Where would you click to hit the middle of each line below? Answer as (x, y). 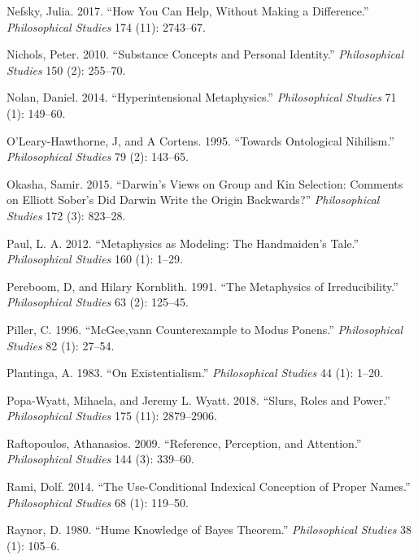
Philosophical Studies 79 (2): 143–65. (98, 156)
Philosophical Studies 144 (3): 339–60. (100, 459)
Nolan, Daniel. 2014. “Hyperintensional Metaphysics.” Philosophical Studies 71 (202, 97)
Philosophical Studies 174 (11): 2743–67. (106, 26)
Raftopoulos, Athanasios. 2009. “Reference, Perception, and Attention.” (184, 443)
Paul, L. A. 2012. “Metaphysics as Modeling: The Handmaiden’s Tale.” (183, 243)
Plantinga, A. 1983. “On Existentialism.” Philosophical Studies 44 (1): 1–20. (195, 373)
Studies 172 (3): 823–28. (66, 215)
